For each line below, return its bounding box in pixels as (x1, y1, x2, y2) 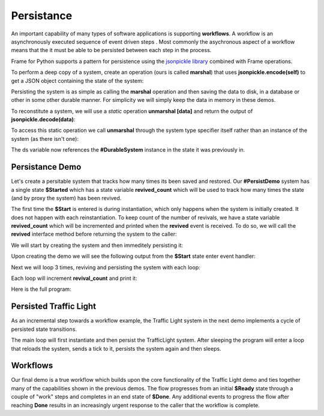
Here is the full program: (11, 285, 71, 293)
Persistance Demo (11, 162, 82, 172)
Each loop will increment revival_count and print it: (11, 275, 137, 282)
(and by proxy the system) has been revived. (11, 194, 122, 201)
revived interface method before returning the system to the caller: (11, 231, 177, 238)
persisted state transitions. (11, 325, 77, 333)
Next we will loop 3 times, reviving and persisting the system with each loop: (11, 264, 200, 271)
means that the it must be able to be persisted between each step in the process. (11, 47, 212, 54)
